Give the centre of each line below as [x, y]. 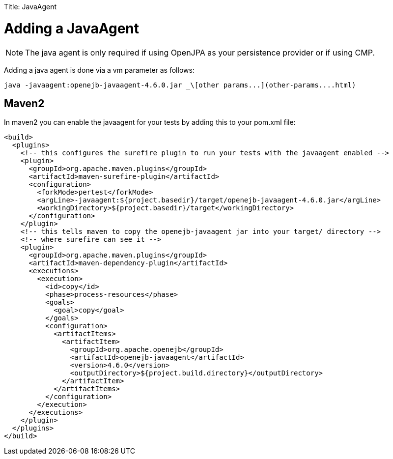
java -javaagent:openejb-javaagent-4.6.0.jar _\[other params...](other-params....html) [180, 85]
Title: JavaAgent [30, 7]
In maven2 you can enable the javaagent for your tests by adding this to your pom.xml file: [150, 122]
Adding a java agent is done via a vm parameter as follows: [99, 70]
